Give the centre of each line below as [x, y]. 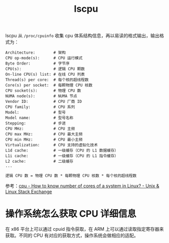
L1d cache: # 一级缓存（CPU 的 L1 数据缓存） [62, 151]
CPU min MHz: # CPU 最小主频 [44, 140]
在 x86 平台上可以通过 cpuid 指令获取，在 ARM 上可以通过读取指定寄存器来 [84, 229]
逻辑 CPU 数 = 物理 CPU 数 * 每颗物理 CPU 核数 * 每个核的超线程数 [71, 176]
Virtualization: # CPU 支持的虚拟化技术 [52, 145]
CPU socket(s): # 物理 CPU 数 [43, 91]
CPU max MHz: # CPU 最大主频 [44, 134]
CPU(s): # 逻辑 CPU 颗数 [45, 69]
